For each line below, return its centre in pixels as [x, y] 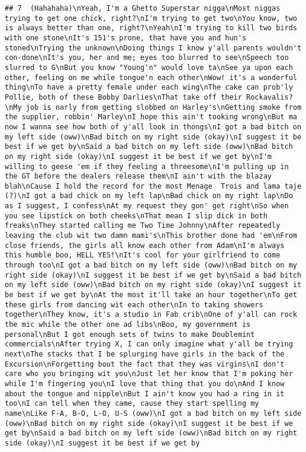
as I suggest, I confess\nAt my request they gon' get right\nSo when [147, 206]
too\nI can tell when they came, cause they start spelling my [132, 404]
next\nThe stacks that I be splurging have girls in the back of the [145, 354]
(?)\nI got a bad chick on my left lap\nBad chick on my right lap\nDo [149, 196]
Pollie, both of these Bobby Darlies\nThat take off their [123, 97]
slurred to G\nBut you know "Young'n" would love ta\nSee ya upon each [149, 67]
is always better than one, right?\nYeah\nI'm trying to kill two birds [151, 28]
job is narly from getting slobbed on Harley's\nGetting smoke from [164, 107]
